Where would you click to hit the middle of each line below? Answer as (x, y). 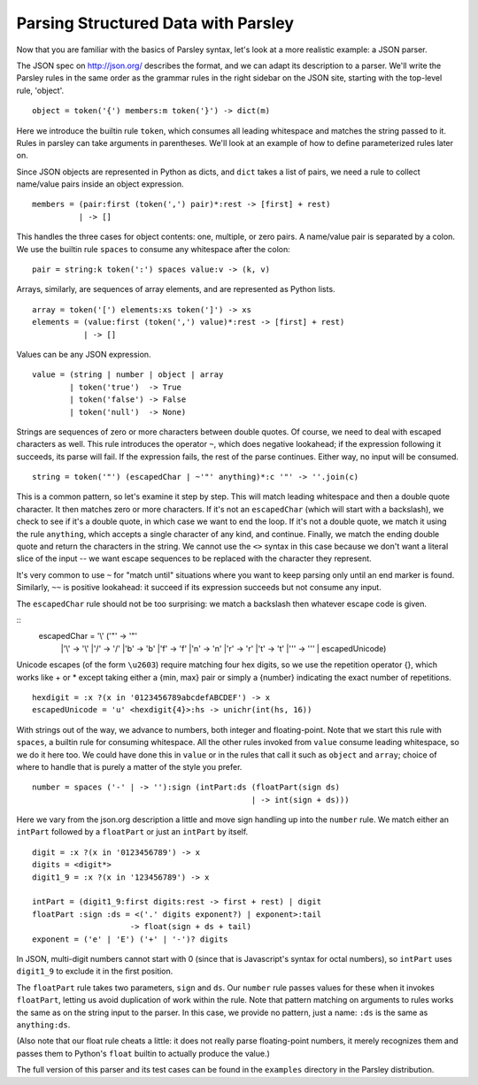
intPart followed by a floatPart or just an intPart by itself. (132, 832)
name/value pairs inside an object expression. (100, 184)
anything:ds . (43, 1024)
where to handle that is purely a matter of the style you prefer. (129, 766)
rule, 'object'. (40, 90)
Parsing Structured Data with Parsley (155, 23)
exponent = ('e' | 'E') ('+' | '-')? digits (131, 939)
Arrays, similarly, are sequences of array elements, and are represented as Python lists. (176, 289)
